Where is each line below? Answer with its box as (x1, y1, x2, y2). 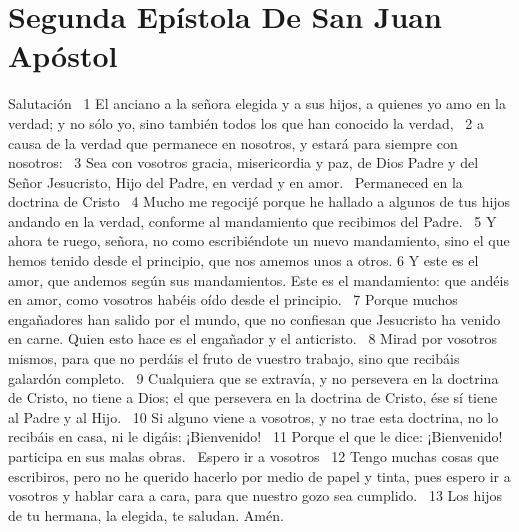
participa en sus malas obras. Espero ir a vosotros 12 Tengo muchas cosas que (8, 446, 499, 466)
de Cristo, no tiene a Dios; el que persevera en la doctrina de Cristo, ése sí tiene (8, 387, 498, 408)
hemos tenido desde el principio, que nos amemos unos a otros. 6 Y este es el (8, 250, 479, 271)
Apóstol (8, 35, 118, 76)
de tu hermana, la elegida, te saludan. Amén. (8, 504, 284, 525)
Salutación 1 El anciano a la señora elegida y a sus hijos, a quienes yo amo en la (8, 93, 506, 114)
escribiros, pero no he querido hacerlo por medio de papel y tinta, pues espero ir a (8, 465, 511, 486)
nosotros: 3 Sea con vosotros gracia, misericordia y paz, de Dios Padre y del (8, 152, 479, 173)
